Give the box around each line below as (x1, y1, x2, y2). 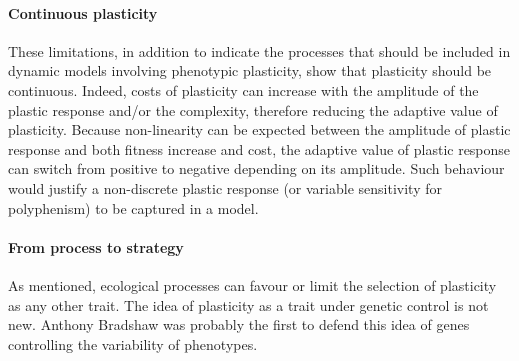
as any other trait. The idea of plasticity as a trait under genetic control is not (8, 294, 489, 315)
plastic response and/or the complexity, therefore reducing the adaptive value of (8, 99, 498, 120)
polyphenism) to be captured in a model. (8, 197, 259, 218)
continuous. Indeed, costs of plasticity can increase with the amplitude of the (8, 79, 479, 100)
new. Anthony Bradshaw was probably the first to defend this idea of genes (8, 314, 470, 335)
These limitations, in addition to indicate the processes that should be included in (8, 40, 511, 61)
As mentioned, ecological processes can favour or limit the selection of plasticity (8, 274, 497, 295)
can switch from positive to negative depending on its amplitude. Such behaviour (8, 158, 505, 179)
